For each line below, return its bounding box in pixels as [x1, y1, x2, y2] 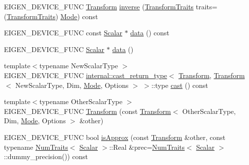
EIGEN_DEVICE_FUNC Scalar [4, 44, 105, 54]
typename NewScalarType [39, 60, 118, 71]
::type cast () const [151, 80, 208, 90]
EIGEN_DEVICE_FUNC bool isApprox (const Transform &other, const [4, 132, 225, 142]
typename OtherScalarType [39, 96, 123, 107]
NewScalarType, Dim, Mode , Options [15, 80, 129, 90]
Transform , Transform [178, 70, 245, 80]
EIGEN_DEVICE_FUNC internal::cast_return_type [4, 70, 167, 80]
